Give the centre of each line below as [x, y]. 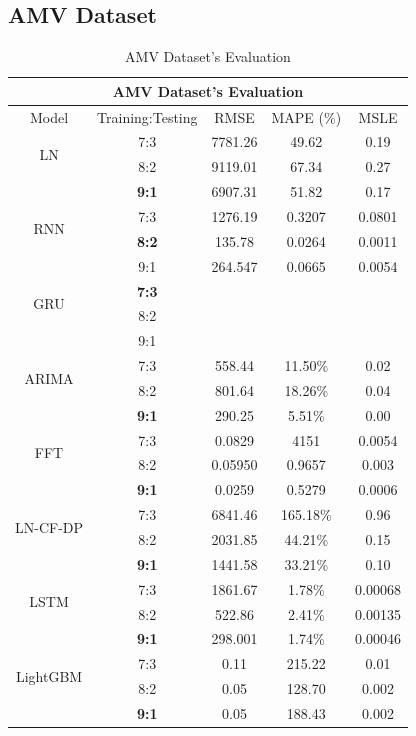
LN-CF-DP [49, 526]
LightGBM [49, 675]
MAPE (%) [306, 116]
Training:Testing [147, 116]
